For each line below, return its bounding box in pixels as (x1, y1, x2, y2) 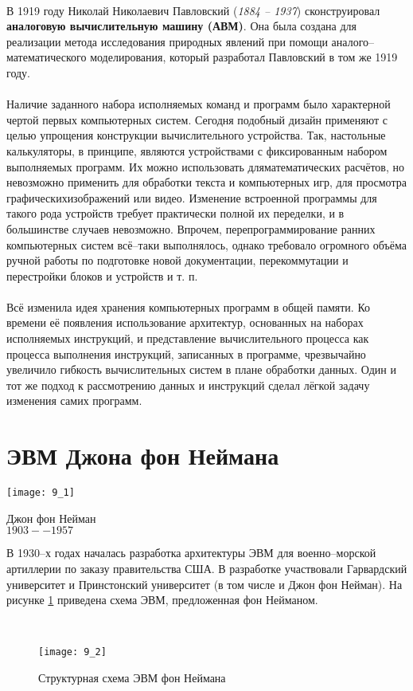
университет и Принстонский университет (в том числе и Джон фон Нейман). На (6, 575, 403, 592)
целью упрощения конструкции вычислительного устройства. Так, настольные (6, 127, 386, 143)
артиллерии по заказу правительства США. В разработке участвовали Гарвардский (6, 560, 407, 576)
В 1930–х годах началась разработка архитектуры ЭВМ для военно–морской (6, 544, 376, 561)
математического (6, 49, 87, 65)
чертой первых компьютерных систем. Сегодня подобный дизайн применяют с (6, 111, 388, 128)
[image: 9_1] (6, 487, 75, 499)
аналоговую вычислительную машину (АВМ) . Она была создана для (6, 18, 357, 34)
